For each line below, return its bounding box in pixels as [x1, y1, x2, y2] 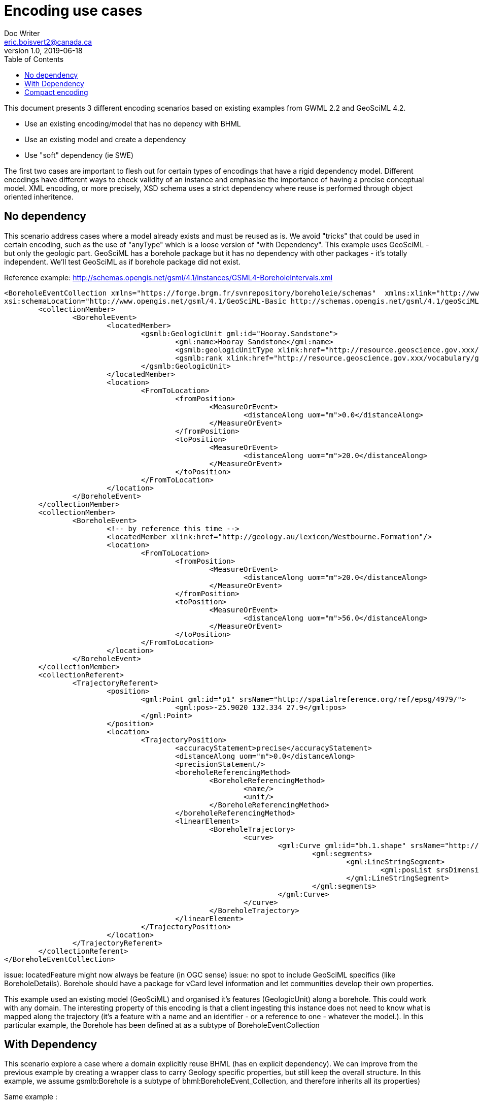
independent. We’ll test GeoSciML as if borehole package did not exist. [4, 257, 241, 266]
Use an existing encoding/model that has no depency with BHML [24, 119, 241, 128]
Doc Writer [4, 28, 40, 38]
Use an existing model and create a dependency [24, 135, 186, 144]
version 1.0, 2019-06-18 [4, 46, 83, 55]
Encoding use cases [4, 2, 143, 19]
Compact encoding [24, 87, 88, 96]
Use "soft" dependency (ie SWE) [24, 150, 134, 159]
